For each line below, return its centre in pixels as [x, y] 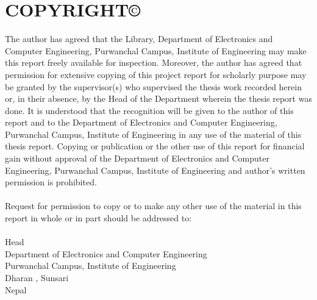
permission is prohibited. [51, 182]
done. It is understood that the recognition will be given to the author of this [149, 110]
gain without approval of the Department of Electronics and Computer [137, 158]
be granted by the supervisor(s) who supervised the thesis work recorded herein [153, 86]
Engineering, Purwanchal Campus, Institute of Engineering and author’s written [155, 170]
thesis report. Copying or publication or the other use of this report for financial [155, 146]
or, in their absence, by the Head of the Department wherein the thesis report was [158, 98]
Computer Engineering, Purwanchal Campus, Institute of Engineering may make [156, 50]
